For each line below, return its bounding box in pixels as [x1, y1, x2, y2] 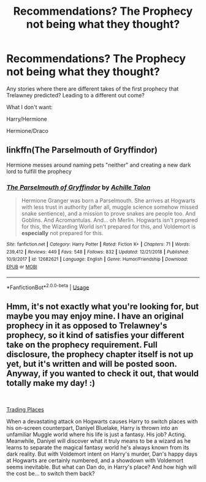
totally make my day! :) [6, 378, 96, 388]
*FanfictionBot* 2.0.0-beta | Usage [6, 282, 90, 291]
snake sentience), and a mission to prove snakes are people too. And [21, 210, 196, 217]
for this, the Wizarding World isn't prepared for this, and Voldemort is [21, 223, 196, 230]
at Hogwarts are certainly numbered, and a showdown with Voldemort [6, 457, 184, 464]
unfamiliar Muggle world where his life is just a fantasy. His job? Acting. [6, 431, 186, 439]
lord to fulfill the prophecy [6, 167, 72, 175]
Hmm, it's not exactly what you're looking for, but [6, 301, 199, 312]
